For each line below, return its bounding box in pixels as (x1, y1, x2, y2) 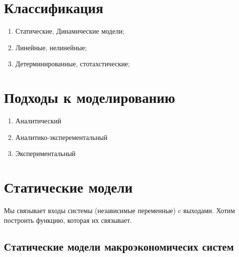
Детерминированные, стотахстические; (15, 59, 130, 69)
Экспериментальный (15, 148, 76, 158)
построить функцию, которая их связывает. (4, 215, 132, 225)
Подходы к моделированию (4, 87, 175, 107)
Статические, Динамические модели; (15, 26, 124, 36)
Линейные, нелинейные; (15, 42, 87, 52)
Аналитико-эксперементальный (15, 132, 108, 142)
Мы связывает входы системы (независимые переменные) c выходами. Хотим (4, 205, 235, 215)
